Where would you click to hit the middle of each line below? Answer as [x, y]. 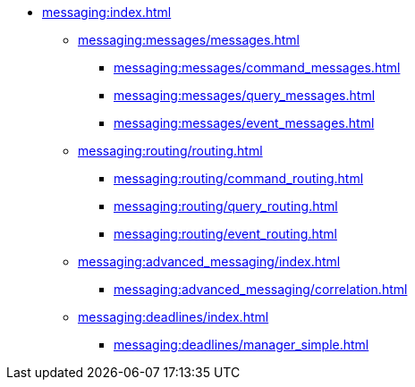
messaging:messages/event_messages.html [244, 123]
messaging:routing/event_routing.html [225, 234]
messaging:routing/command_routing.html [239, 178]
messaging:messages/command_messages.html [257, 67]
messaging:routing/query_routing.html [226, 206]
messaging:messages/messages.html [189, 40]
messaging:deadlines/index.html [174, 317]
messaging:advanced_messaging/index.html [209, 261]
